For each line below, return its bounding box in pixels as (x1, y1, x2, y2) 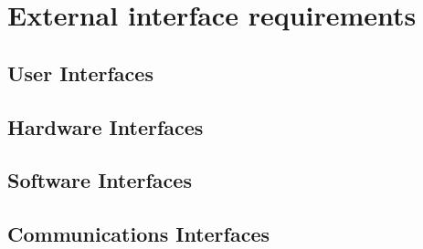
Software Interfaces (7, 166, 192, 194)
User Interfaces (7, 58, 153, 87)
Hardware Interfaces (7, 112, 204, 140)
